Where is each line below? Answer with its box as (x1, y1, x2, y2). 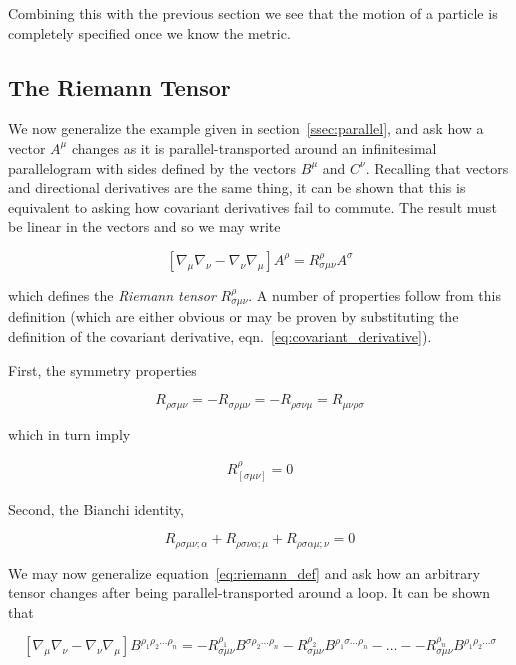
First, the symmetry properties (8, 359, 197, 380)
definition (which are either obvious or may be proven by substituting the (8, 306, 459, 327)
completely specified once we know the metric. (8, 22, 291, 43)
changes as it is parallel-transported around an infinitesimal (71, 137, 437, 158)
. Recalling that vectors (365, 157, 509, 178)
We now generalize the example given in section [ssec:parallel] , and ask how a (8, 118, 484, 139)
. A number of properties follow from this (248, 284, 501, 305)
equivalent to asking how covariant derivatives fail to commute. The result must (8, 196, 497, 217)
